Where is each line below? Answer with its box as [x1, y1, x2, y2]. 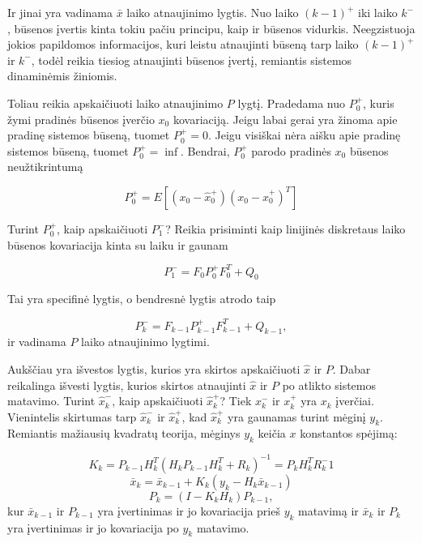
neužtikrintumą [7, 158, 83, 175]
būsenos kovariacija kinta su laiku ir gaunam [7, 236, 228, 253]
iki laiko [358, 4, 398, 20]
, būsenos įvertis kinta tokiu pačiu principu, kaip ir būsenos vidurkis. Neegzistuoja [7, 19, 416, 36]
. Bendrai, [181, 142, 230, 159]
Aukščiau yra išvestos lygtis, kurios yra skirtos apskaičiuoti [7, 360, 301, 377]
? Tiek [220, 392, 252, 409]
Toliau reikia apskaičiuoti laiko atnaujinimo [7, 94, 224, 111]
